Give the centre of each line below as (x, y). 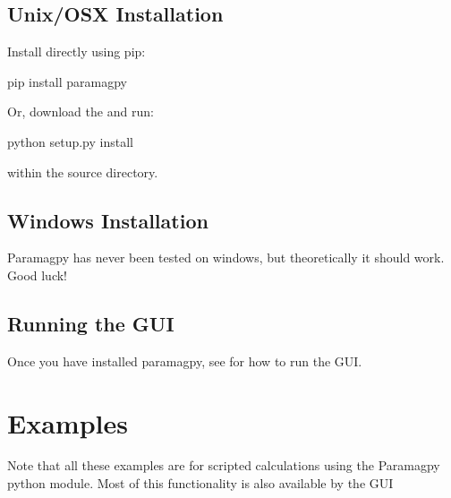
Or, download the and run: (81, 112)
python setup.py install (70, 141)
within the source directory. (83, 172)
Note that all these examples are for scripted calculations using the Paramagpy (224, 465)
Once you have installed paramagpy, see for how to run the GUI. (185, 361)
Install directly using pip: (77, 52)
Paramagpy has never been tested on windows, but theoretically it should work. (226, 258)
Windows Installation (108, 220)
